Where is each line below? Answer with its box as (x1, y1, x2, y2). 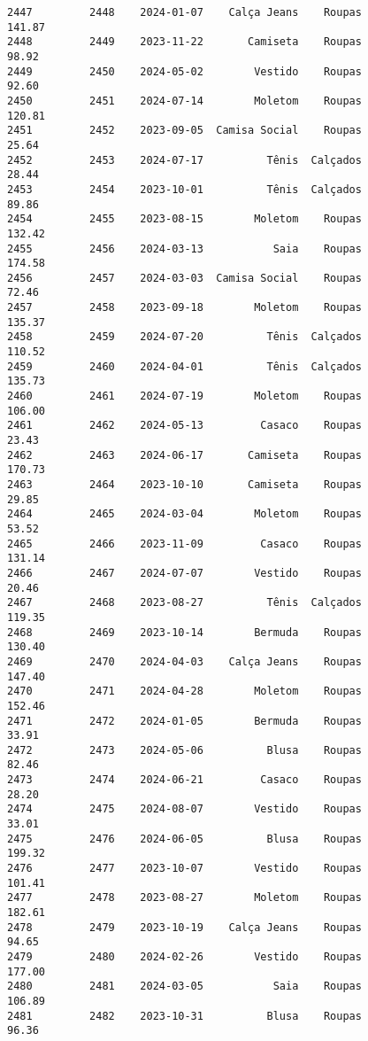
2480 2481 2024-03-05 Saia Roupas (7, 980, 362, 993)
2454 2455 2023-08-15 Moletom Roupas (7, 213, 362, 226)
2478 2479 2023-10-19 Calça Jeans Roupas (7, 921, 362, 934)
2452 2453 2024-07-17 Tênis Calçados (7, 153, 362, 167)
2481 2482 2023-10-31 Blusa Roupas (7, 1009, 362, 1022)
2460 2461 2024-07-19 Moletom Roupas (7, 390, 362, 403)
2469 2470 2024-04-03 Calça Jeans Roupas (7, 655, 362, 668)
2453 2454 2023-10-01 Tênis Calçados (7, 183, 362, 196)
